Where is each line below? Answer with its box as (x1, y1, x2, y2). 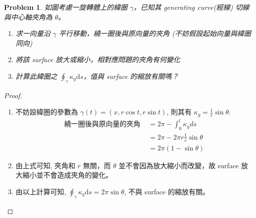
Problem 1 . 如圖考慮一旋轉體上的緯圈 (4, 2, 128, 12)
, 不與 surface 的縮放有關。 (124, 186, 210, 196)
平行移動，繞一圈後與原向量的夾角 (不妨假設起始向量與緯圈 (59, 28, 251, 38)
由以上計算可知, (15, 186, 66, 196)
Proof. (4, 90, 22, 100)
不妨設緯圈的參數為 (15, 107, 78, 117)
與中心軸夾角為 (4, 11, 52, 22)
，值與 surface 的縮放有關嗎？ (83, 71, 179, 81)
